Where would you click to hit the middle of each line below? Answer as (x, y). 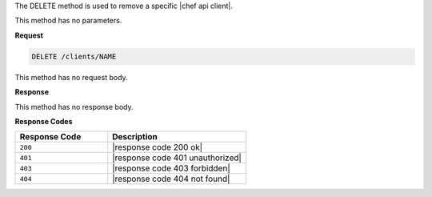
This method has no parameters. (68, 21)
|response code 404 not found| (171, 179)
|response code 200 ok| (158, 147)
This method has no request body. (71, 77)
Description (135, 137)
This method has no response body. (74, 107)
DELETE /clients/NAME (74, 56)
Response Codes (44, 121)
